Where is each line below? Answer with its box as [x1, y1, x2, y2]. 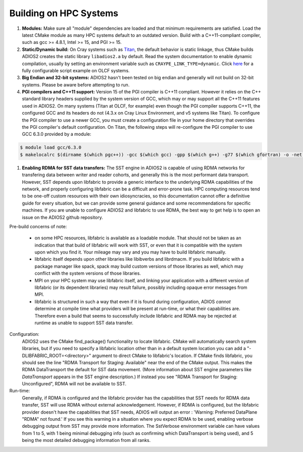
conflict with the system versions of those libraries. [34, 270, 141, 276]
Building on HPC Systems [9, 8, 119, 19]
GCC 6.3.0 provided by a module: [22, 131, 91, 137]
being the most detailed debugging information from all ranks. [22, 437, 151, 443]
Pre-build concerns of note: [9, 223, 67, 229]
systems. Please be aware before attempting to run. [22, 81, 130, 88]
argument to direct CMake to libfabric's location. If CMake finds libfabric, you [92, 353, 252, 359]
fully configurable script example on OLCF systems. [22, 67, 130, 73]
